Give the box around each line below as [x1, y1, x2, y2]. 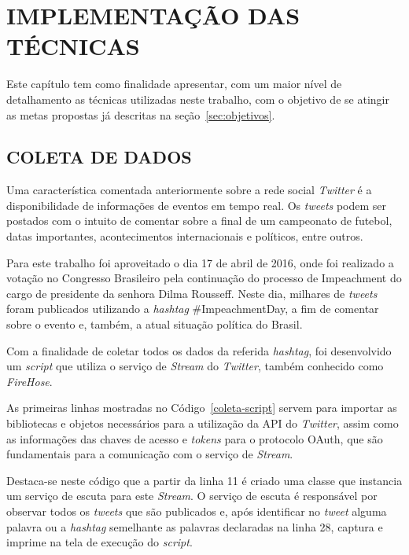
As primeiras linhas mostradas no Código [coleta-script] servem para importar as [6, 399, 397, 416]
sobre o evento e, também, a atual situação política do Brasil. [6, 316, 303, 333]
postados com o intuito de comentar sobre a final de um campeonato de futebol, [6, 212, 392, 229]
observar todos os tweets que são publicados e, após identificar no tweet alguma [6, 502, 387, 519]
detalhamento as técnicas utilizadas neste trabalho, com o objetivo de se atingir [6, 90, 389, 107]
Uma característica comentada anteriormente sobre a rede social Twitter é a [6, 182, 372, 198]
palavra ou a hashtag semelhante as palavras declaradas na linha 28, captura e [6, 518, 383, 535]
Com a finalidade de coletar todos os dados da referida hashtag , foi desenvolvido [6, 342, 392, 358]
